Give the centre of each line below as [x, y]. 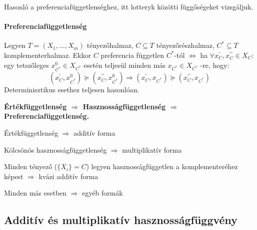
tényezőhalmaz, [110, 45]
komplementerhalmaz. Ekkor [48, 55]
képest [14, 176]
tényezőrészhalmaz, [185, 45]
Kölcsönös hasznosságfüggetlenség [55, 149]
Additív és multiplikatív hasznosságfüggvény [121, 220]
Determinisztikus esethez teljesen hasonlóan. [72, 90]
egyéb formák [103, 193]
